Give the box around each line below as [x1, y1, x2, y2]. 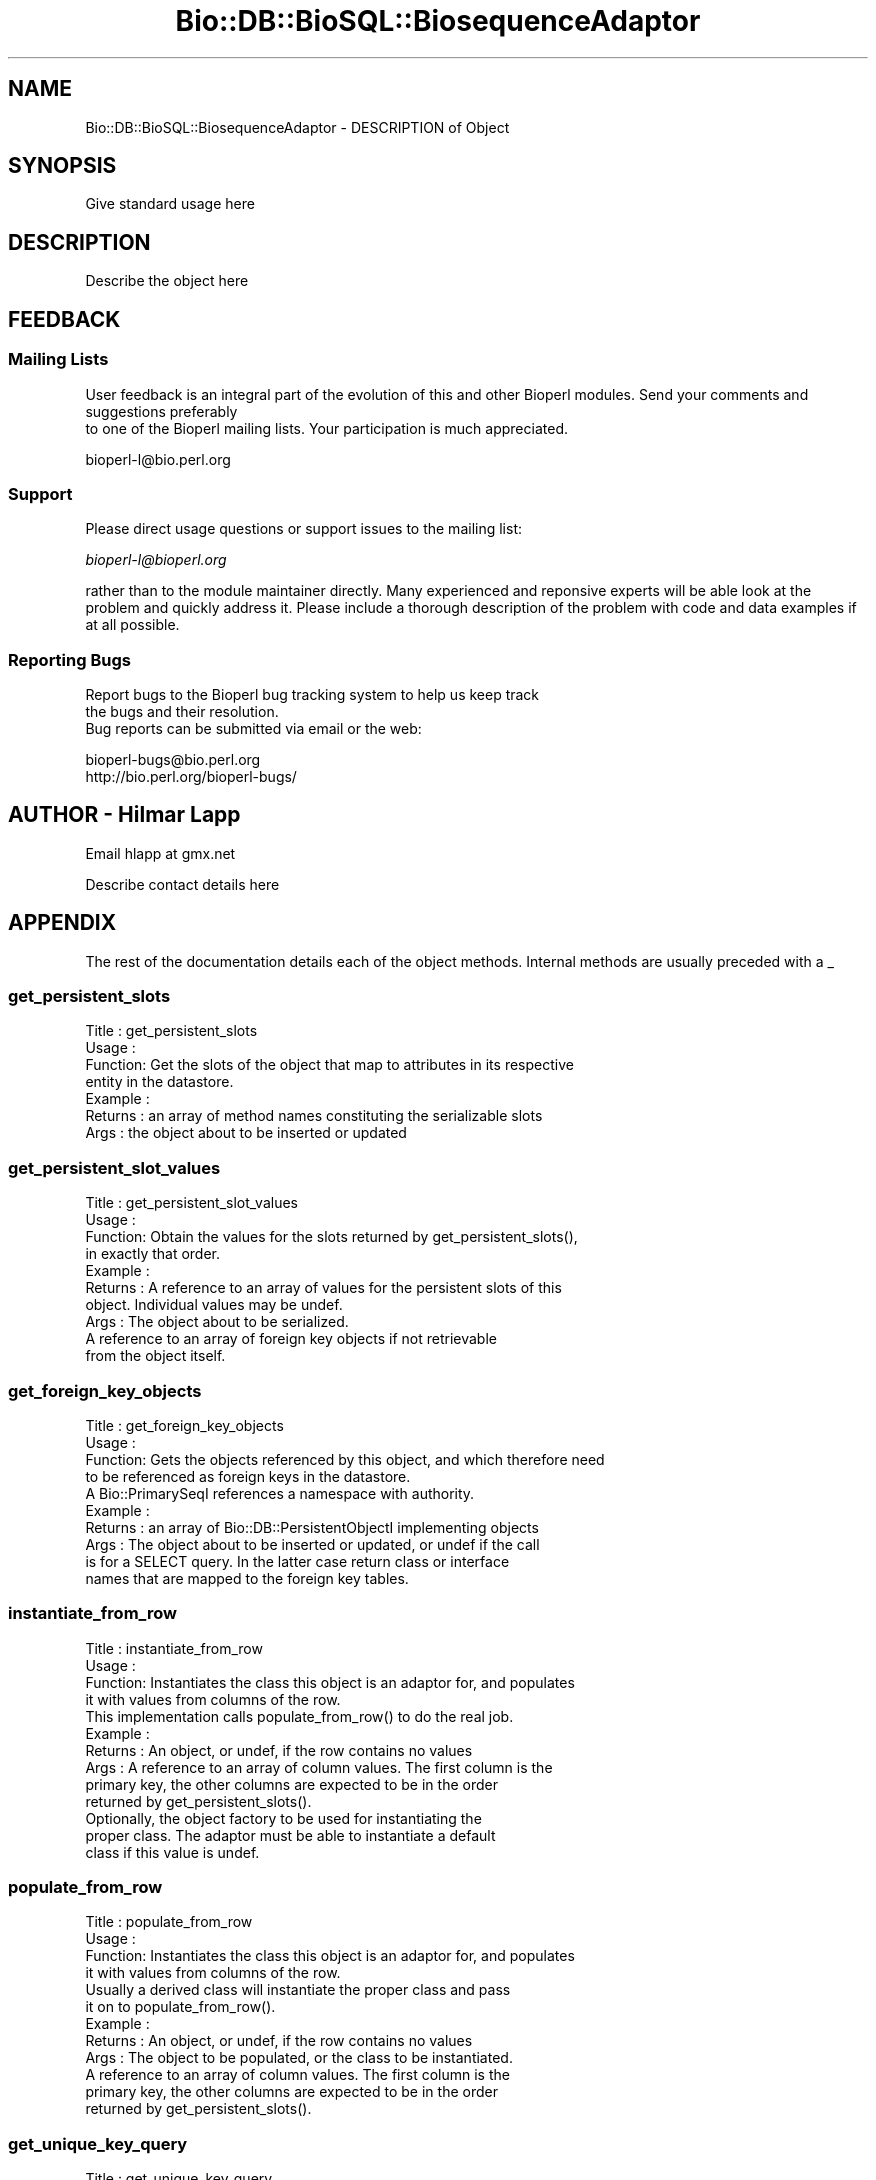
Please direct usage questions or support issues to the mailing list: [85, 520, 522, 538]
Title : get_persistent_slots [85, 1022, 258, 1040]
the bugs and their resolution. [85, 703, 279, 720]
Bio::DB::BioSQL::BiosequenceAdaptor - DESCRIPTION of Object [85, 118, 510, 136]
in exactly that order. [85, 1245, 221, 1263]
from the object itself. [85, 1347, 226, 1365]
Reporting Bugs [8, 649, 131, 670]
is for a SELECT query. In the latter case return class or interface [85, 1552, 510, 1570]
